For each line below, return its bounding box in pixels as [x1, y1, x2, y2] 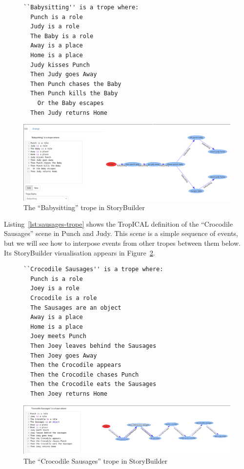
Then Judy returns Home [30, 109, 107, 116]
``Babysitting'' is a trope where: [23, 4, 139, 11]
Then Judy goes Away [30, 71, 97, 78]
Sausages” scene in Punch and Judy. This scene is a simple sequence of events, [4, 228, 238, 238]
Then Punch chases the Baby [30, 80, 122, 87]
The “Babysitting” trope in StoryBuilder [23, 202, 145, 213]
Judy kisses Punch [30, 61, 90, 68]
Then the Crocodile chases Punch [30, 371, 139, 378]
